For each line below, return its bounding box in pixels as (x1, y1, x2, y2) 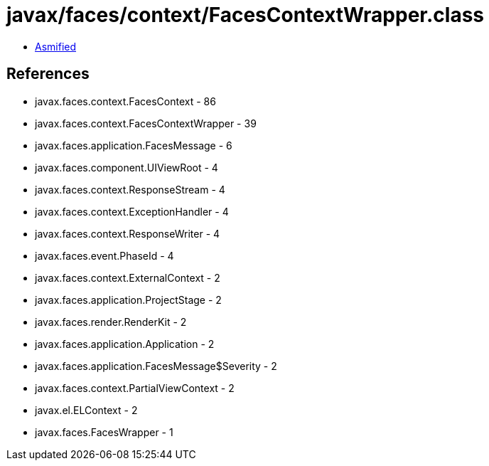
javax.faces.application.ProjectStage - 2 (35, 293, 222, 306)
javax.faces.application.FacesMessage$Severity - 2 (35, 359, 277, 372)
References (6, 65, 90, 83)
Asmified (35, 40, 77, 53)
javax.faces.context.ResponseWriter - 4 (35, 227, 220, 240)
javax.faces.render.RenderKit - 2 (35, 315, 187, 328)
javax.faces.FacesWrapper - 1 (35, 425, 173, 438)
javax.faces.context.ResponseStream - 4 (35, 183, 225, 196)
